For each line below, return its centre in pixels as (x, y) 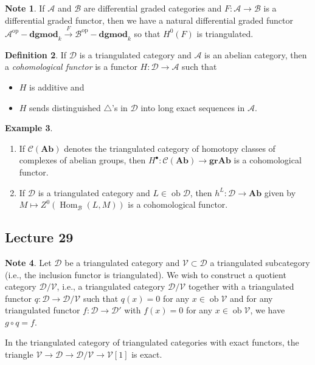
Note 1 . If (25, 8)
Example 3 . (29, 128)
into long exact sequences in (193, 107)
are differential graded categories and (153, 8)
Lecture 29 (39, 237)
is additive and (57, 87)
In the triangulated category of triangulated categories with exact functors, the (152, 342)
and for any (251, 298)
